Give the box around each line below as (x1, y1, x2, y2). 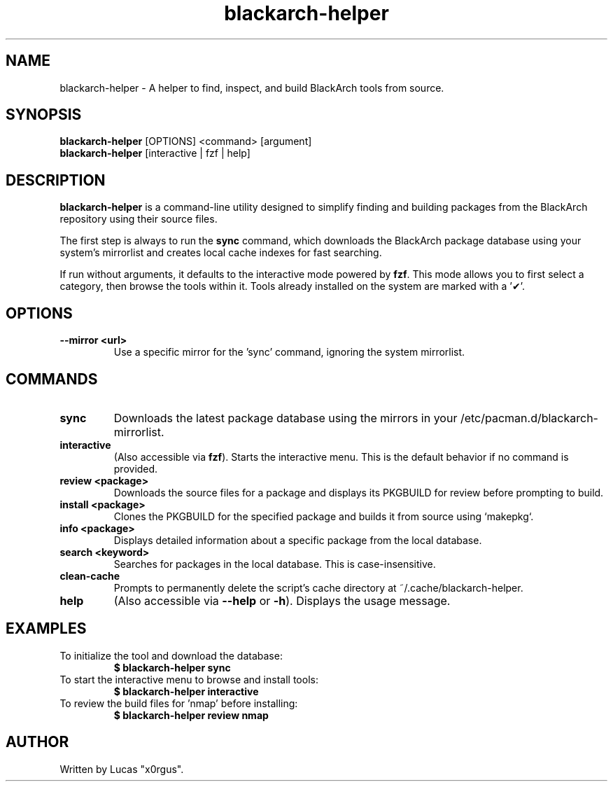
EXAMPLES (6, 620, 87, 638)
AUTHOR (6, 733, 69, 751)
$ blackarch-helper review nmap (113, 709, 269, 721)
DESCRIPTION (6, 171, 106, 189)
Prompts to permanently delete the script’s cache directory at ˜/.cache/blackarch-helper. (113, 581, 523, 594)
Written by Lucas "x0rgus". (59, 762, 184, 775)
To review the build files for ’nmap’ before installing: (59, 697, 298, 709)
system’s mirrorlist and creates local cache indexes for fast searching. (59, 246, 382, 259)
